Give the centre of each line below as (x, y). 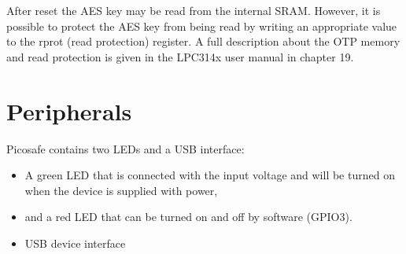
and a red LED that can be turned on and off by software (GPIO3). (188, 217)
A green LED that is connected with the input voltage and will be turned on (210, 175)
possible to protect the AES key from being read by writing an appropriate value (202, 26)
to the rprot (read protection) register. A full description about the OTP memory (203, 41)
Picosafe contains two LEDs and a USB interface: (125, 148)
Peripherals (69, 110)
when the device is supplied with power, (121, 190)
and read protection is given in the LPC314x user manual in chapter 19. (180, 56)
